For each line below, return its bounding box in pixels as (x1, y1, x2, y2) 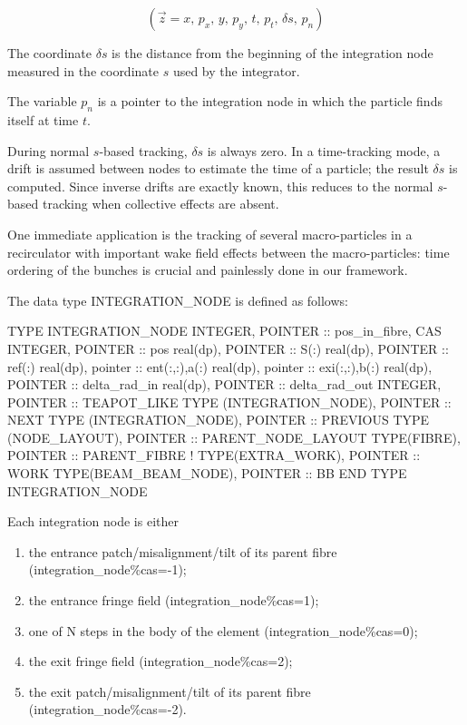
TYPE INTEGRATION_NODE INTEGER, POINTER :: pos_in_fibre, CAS (7, 321, 442, 340)
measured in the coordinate (7, 61, 159, 80)
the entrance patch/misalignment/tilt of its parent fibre (28, 542, 337, 561)
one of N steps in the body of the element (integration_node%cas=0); (28, 621, 418, 640)
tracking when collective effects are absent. (42, 194, 279, 213)
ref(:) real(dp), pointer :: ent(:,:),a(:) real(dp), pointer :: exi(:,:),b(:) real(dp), (7, 357, 433, 376)
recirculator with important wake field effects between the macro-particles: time (7, 242, 450, 261)
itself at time (7, 110, 79, 129)
